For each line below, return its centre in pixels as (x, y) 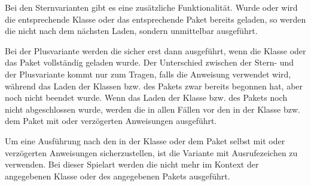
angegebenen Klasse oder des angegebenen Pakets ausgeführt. (118, 176)
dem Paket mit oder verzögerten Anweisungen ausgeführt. (111, 121)
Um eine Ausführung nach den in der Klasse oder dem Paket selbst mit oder (145, 140)
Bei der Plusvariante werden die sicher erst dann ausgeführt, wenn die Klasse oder (155, 50)
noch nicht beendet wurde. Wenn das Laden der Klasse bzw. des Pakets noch (146, 97)
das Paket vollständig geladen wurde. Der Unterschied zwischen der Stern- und (150, 62)
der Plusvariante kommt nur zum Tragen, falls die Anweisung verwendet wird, (148, 74)
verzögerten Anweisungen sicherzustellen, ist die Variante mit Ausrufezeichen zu (151, 152)
